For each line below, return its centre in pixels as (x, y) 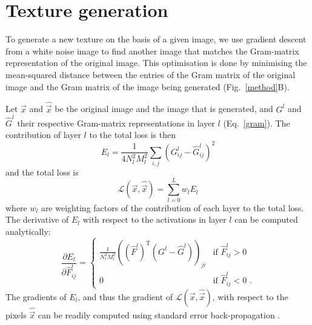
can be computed (266, 219)
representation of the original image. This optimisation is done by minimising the (156, 63)
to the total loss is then (133, 135)
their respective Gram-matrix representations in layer (116, 123)
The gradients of (36, 296)
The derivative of (37, 219)
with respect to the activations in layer (154, 219)
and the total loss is (42, 172)
